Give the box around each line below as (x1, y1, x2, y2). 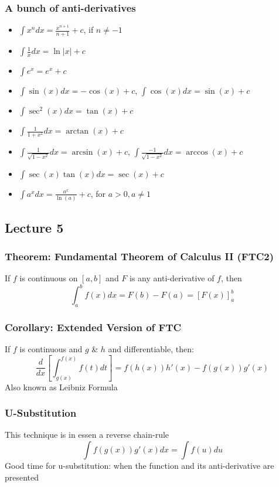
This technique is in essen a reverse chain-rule (5, 428, 169, 441)
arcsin (72, 148, 93, 157)
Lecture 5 (5, 218, 64, 236)
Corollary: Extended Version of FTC (5, 320, 182, 335)
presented (5, 471, 39, 483)
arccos (186, 148, 208, 157)
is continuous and (19, 343, 83, 355)
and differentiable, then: (108, 343, 194, 355)
